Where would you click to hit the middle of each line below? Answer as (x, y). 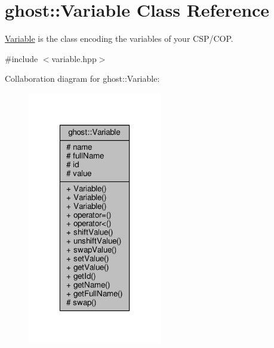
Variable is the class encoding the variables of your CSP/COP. (119, 39)
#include (21, 58)
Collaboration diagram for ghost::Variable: (82, 78)
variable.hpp (74, 58)
